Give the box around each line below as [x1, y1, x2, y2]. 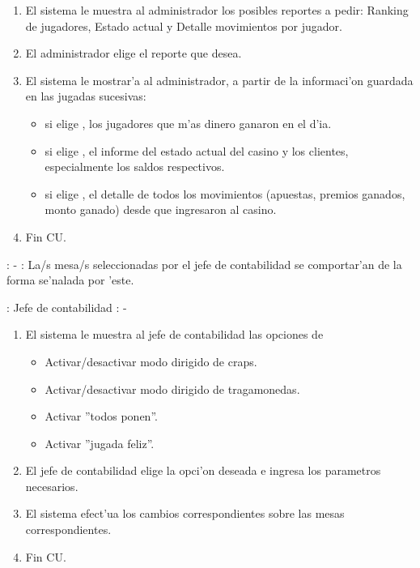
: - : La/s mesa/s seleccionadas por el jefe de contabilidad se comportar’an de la [6, 255, 402, 272]
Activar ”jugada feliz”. [45, 434, 155, 451]
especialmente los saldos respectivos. [45, 158, 225, 175]
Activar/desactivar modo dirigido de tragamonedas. [45, 380, 300, 397]
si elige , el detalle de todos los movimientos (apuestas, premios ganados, [45, 185, 405, 202]
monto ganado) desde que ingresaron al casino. [45, 201, 277, 218]
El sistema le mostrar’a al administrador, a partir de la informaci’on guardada [25, 71, 414, 88]
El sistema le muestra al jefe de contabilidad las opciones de [25, 326, 324, 343]
